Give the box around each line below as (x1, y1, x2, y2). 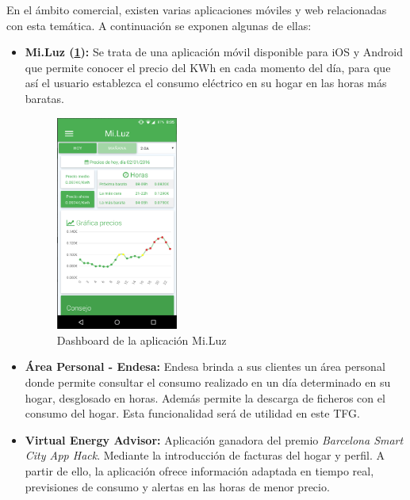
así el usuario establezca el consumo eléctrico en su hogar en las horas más (25, 74, 387, 91)
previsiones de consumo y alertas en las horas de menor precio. (25, 478, 330, 494)
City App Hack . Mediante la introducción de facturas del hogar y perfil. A (25, 447, 385, 464)
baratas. (25, 90, 64, 106)
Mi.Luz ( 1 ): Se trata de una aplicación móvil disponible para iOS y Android (25, 44, 403, 60)
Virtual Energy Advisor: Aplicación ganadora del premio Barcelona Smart (25, 431, 404, 448)
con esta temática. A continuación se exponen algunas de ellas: (6, 17, 312, 33)
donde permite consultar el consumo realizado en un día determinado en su (25, 374, 391, 390)
